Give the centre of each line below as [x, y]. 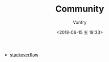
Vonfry [80, 22]
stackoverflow [24, 55]
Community [80, 9]
